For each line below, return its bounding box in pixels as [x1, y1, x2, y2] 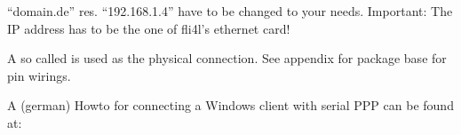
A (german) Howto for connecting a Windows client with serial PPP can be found [7, 96, 454, 115]
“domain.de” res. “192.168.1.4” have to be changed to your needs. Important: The [7, 2, 453, 20]
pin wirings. [7, 66, 71, 84]
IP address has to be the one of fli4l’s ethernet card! [7, 19, 290, 37]
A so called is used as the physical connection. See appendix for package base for [7, 49, 447, 67]
